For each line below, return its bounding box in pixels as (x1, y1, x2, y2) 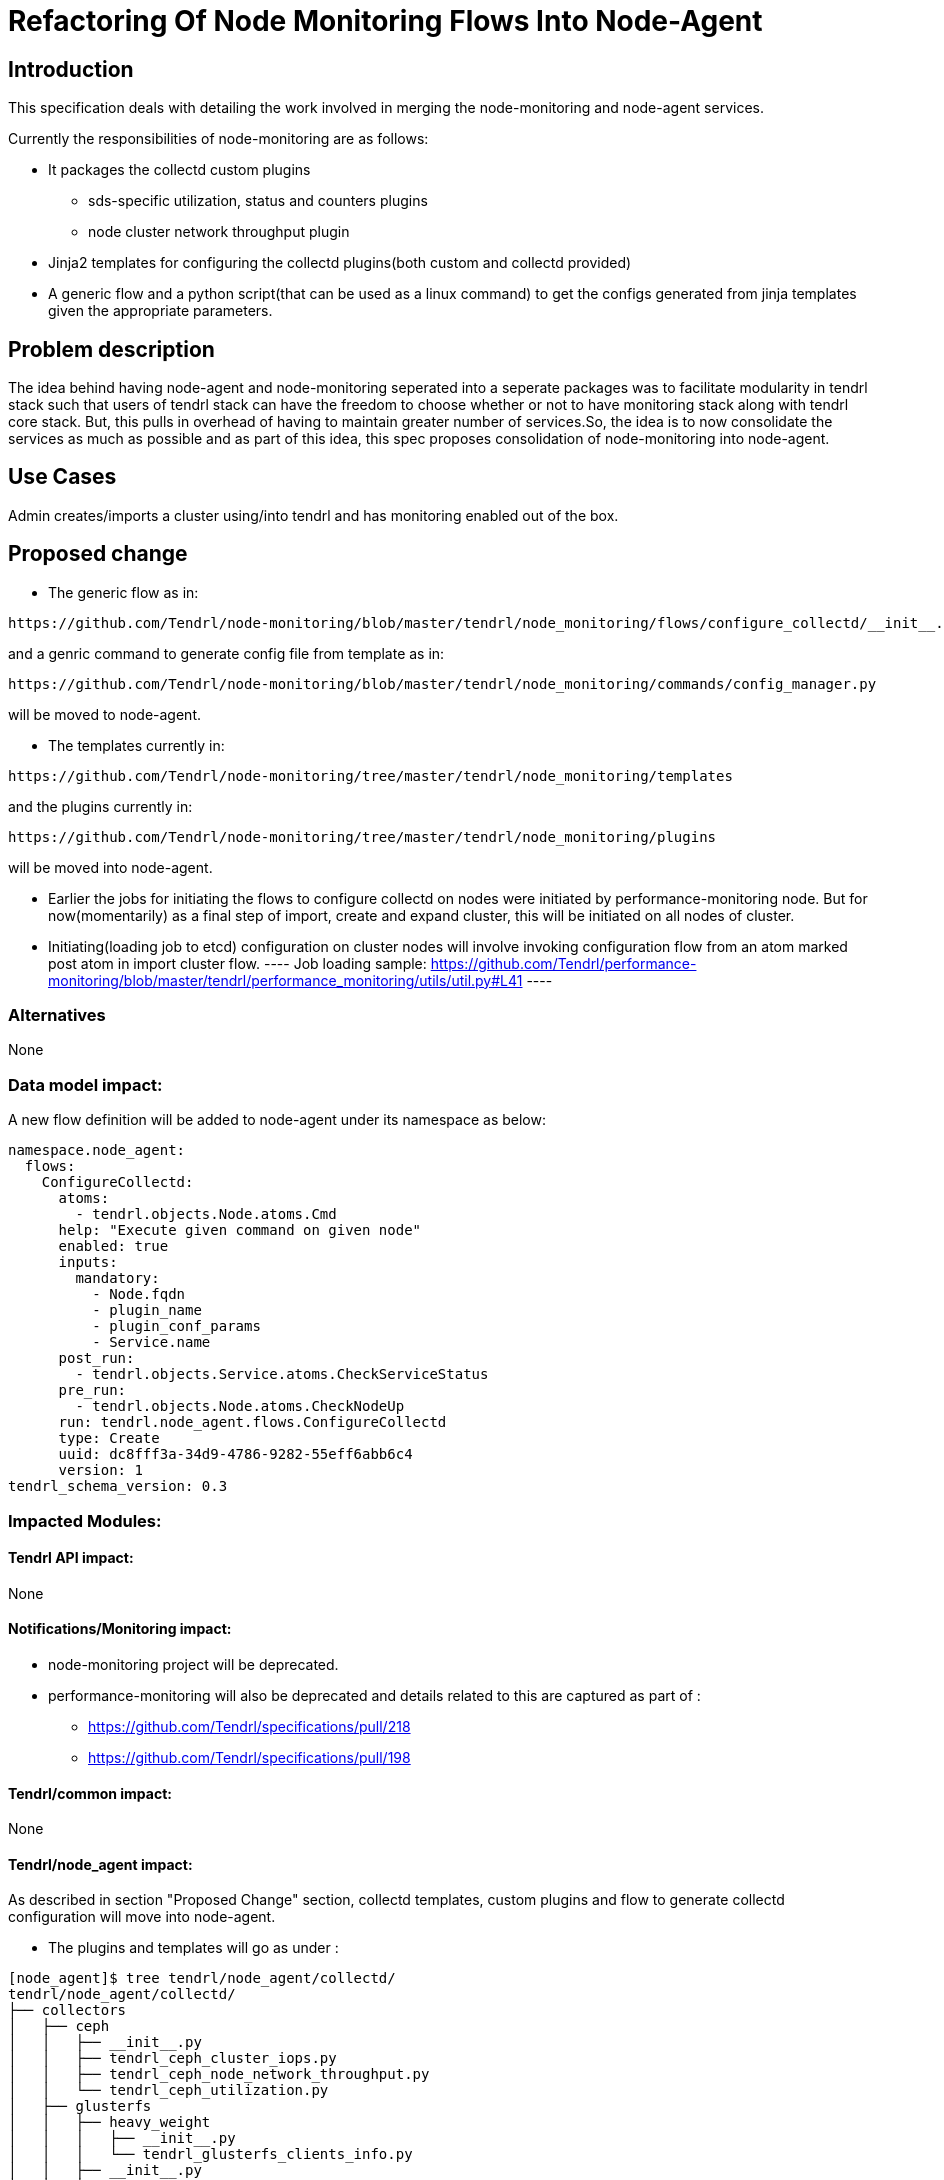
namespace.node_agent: (8, 1142, 186, 1159)
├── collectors (8, 2002, 127, 2019)
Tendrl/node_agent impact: (8, 1855, 193, 1873)
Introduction (8, 56, 134, 82)
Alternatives (8, 1005, 106, 1026)
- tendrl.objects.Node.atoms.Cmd (75, 1206, 337, 1223)
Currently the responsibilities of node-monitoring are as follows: (8, 130, 429, 148)
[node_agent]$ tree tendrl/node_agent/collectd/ (8, 1970, 396, 1987)
